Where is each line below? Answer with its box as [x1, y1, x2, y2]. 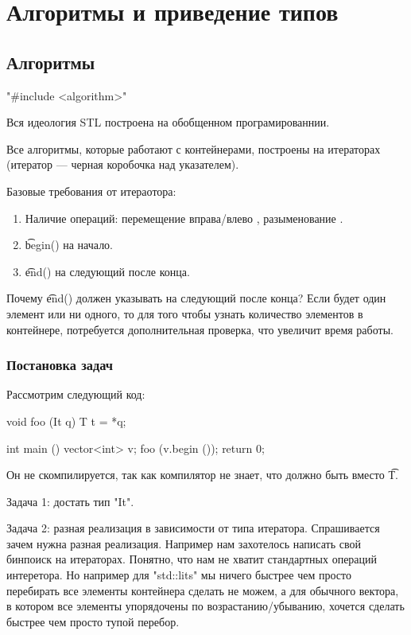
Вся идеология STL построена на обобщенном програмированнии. [6, 114, 330, 131]
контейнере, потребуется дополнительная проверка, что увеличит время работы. [6, 321, 394, 337]
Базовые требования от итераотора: [6, 182, 176, 199]
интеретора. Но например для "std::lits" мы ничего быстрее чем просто [6, 567, 351, 583]
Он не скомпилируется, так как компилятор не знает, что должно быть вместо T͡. [6, 466, 398, 483]
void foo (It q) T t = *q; [6, 412, 126, 429]
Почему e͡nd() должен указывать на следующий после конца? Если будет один [6, 290, 386, 306]
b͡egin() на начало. [25, 236, 114, 253]
